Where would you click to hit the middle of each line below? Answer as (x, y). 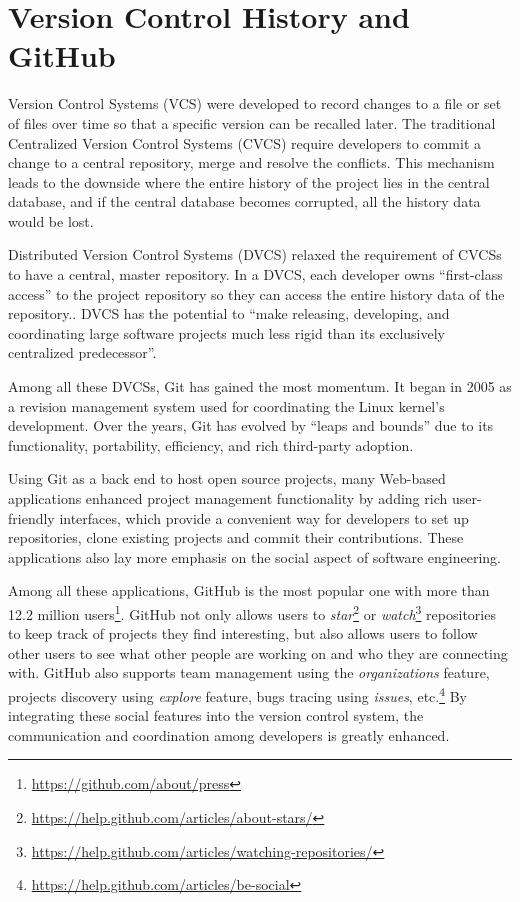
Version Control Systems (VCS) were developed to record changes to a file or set (255, 103)
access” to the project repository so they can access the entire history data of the (256, 293)
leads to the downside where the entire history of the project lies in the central (249, 181)
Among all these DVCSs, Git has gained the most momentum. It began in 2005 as (260, 386)
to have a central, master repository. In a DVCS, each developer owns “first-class (255, 274)
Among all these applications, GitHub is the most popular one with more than (249, 590)
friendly (31, 517)
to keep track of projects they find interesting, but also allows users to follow (243, 633)
